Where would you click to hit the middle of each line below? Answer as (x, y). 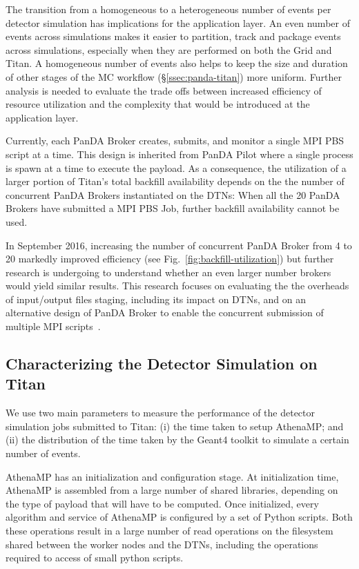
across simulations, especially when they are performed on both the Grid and (169, 49)
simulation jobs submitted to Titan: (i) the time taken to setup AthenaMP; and (175, 426)
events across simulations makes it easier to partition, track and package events (173, 36)
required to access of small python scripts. (95, 558)
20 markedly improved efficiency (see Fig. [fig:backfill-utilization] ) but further (170, 259)
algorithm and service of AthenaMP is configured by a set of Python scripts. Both (179, 517)
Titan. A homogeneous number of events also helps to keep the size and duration (177, 63)
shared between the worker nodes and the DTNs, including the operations (162, 544)
